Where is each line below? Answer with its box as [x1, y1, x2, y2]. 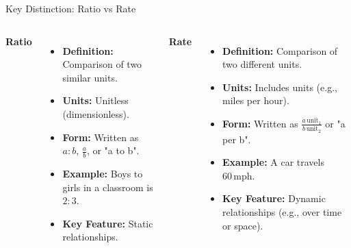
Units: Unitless [62, 93, 129, 108]
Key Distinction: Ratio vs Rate [5, 1, 136, 15]
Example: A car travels [222, 155, 324, 169]
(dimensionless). [62, 106, 129, 121]
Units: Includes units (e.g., [222, 79, 337, 94]
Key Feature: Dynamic [222, 191, 326, 206]
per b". [222, 132, 251, 146]
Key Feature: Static [62, 216, 153, 230]
